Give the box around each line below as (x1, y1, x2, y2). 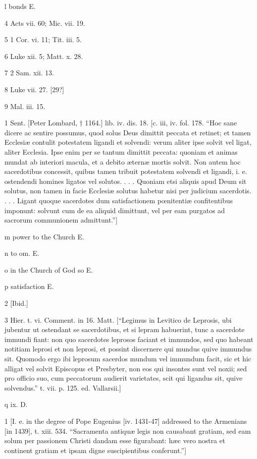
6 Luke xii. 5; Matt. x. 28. (4, 51, 83, 61)
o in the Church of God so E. (4, 264, 93, 275)
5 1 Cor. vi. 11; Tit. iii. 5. (4, 34, 82, 45)
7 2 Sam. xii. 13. (4, 67, 54, 78)
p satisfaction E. (4, 281, 54, 291)
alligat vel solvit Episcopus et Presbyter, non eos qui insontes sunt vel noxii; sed (4, 363, 247, 373)
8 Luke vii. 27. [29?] (4, 84, 64, 94)
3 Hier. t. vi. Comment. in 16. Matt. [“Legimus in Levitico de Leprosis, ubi (4, 314, 232, 325)
